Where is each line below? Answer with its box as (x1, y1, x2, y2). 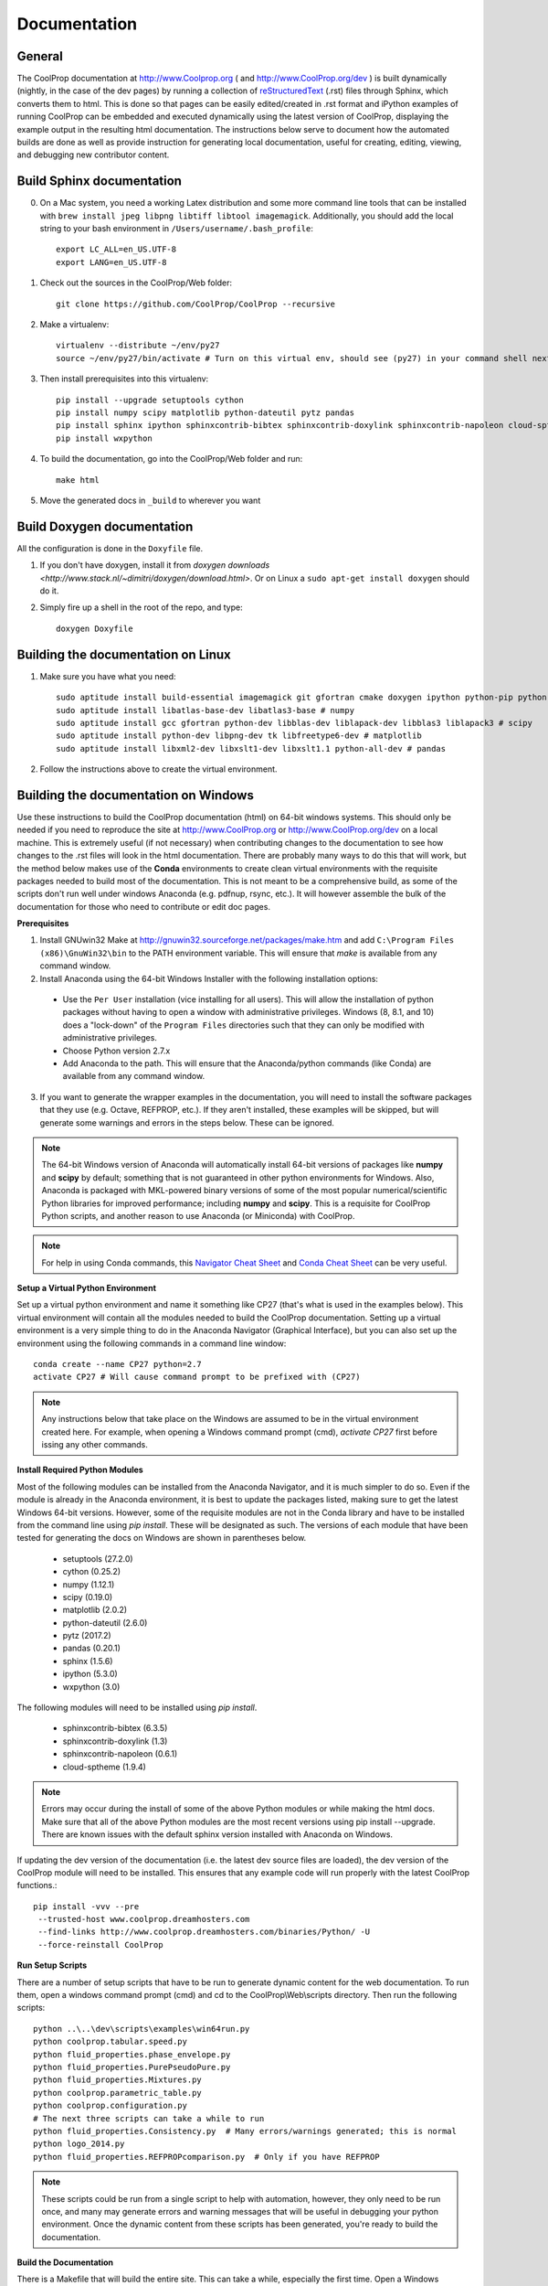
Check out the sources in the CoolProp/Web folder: (39, 277, 233, 288)
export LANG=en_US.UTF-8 (56, 257, 167, 267)
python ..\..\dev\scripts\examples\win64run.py (33, 2024, 250, 2034)
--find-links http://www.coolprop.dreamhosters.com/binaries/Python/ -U (37, 1927, 371, 1938)
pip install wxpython (56, 433, 153, 443)
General (16, 48, 64, 64)
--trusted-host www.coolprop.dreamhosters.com (37, 1914, 250, 1925)
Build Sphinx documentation (16, 174, 183, 189)
